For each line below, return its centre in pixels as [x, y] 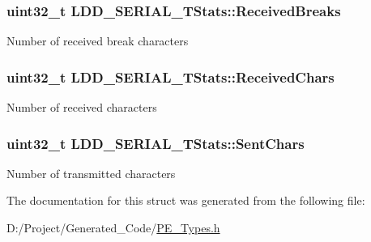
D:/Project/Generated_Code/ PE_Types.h [113, 228]
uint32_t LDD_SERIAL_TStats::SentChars [156, 143]
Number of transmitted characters [91, 173]
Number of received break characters [98, 41]
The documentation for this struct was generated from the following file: [186, 200]
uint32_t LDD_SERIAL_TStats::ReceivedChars [171, 76]
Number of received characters [82, 107]
